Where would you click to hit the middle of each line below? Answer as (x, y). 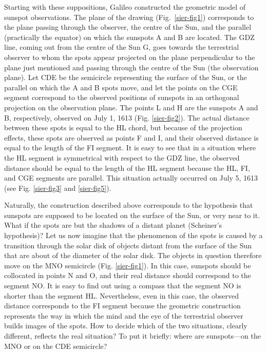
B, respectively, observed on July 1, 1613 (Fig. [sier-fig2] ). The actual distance (127, 117)
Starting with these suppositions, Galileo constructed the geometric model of (125, 7)
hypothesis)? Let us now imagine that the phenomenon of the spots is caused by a (133, 235)
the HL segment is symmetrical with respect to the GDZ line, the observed (122, 157)
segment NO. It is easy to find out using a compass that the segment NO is (123, 286)
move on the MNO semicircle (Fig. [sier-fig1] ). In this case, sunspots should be (128, 265)
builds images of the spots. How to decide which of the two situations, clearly (126, 326)
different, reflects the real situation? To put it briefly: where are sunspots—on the (132, 336)
